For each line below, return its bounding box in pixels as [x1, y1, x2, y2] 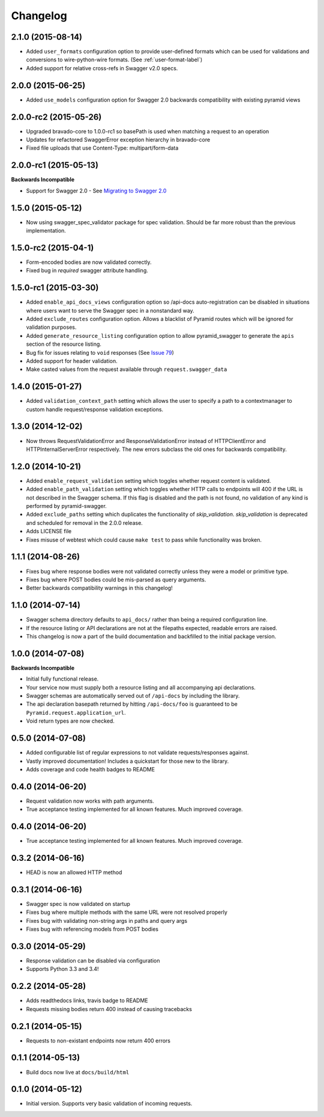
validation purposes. [26, 323, 77, 331]
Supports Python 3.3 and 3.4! [26, 966, 99, 973]
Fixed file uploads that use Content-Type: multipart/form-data [26, 144, 179, 151]
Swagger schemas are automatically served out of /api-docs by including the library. [26, 692, 240, 700]
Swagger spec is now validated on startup [26, 900, 130, 907]
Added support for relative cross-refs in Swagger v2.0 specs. [26, 64, 178, 72]
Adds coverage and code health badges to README [26, 765, 155, 773]
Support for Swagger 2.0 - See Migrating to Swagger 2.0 [26, 187, 167, 194]
